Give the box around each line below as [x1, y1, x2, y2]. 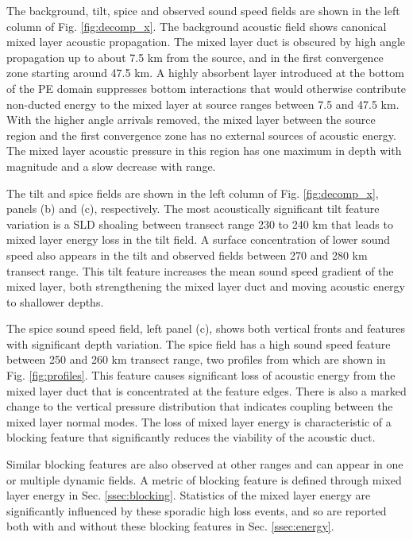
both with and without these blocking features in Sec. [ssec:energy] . [6, 518, 334, 534]
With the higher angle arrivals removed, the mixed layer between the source [6, 111, 376, 128]
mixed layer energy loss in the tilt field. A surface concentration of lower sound [6, 231, 391, 248]
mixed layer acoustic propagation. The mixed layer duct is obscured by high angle [6, 33, 406, 50]
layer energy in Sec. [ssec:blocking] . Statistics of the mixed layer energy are [6, 487, 371, 503]
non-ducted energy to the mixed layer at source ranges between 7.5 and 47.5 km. [6, 95, 399, 112]
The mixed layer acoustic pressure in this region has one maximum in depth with [6, 142, 402, 159]
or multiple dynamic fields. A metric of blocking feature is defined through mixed [6, 471, 402, 488]
